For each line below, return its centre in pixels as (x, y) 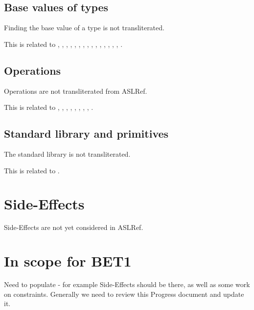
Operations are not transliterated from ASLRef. (76, 91)
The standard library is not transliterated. (67, 154)
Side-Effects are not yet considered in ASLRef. (74, 227)
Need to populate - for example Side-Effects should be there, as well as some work (127, 284)
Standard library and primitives (86, 134)
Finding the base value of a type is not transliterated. (84, 28)
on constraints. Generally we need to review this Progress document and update (124, 294)
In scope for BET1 (68, 261)
